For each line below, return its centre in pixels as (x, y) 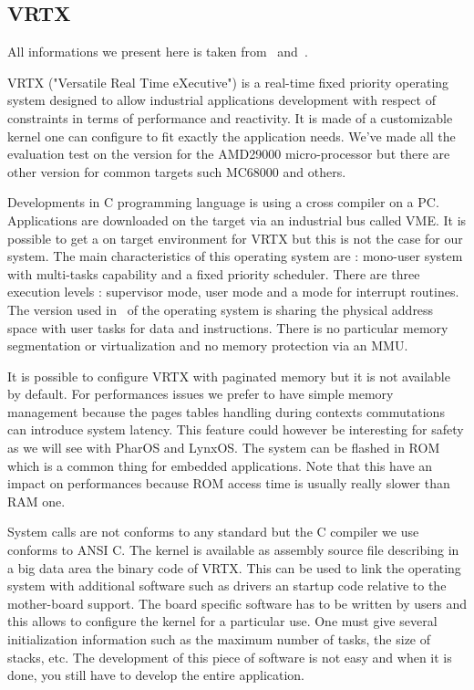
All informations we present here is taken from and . (158, 52)
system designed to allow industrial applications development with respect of (222, 100)
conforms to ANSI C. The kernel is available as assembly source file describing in (233, 550)
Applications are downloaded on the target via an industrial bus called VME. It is (237, 220)
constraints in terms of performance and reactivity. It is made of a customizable (230, 117)
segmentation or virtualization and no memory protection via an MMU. (208, 345)
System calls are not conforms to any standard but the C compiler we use (213, 532)
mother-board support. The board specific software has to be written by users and (237, 603)
